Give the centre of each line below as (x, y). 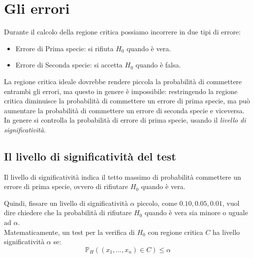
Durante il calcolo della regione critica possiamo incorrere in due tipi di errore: (122, 32)
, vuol (231, 203)
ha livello (226, 232)
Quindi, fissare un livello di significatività (66, 203)
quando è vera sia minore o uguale (196, 212)
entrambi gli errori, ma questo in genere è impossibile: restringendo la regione (121, 91)
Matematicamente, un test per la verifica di (69, 232)
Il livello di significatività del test (90, 156)
